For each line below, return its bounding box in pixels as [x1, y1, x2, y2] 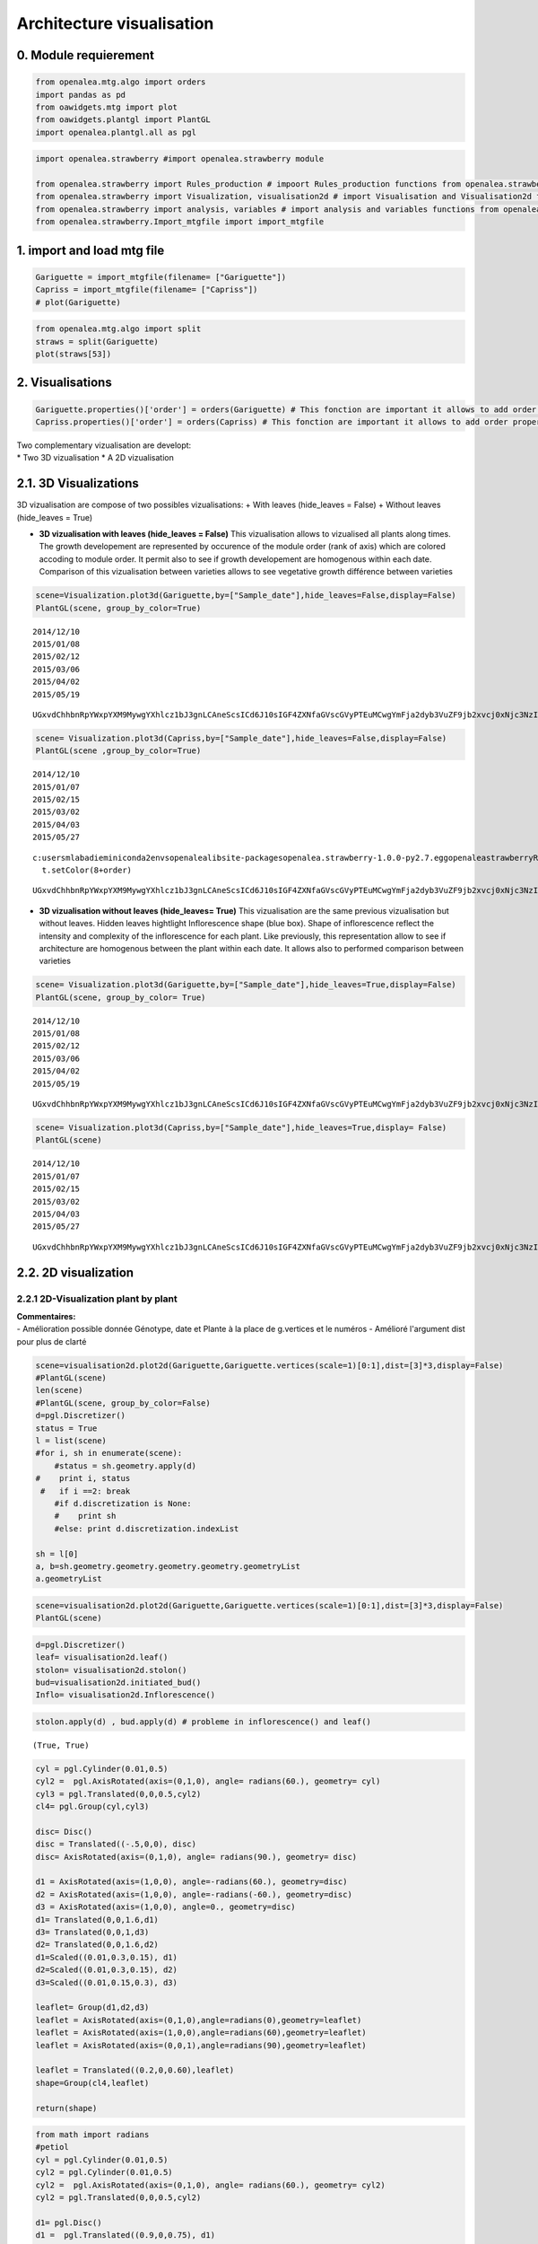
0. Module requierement [16, 48, 154, 63]
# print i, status [35, 1473, 131, 1484]
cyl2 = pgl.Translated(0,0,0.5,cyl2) [35, 2193, 202, 2203]
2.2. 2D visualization [16, 1265, 134, 1280]
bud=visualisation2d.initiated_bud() [35, 1678, 202, 1687]
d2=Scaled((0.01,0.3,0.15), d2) [35, 1965, 178, 1975]
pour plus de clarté [16, 1336, 87, 1346]
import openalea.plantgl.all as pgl [35, 127, 197, 137]
